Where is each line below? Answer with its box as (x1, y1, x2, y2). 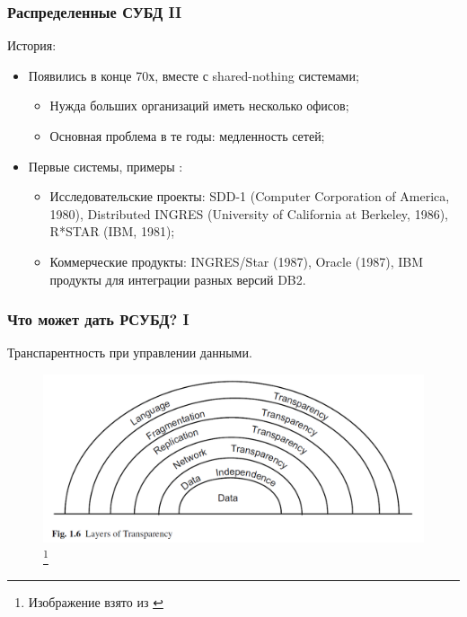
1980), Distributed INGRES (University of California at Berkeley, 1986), (49, 204, 448, 223)
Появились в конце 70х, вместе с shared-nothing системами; (28, 66, 359, 84)
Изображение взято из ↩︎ (28, 592, 163, 611)
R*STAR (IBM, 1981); (49, 222, 175, 241)
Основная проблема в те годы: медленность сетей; (49, 127, 325, 145)
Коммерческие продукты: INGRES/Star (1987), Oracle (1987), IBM (49, 251, 424, 270)
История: (7, 36, 57, 55)
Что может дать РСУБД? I (7, 308, 189, 331)
